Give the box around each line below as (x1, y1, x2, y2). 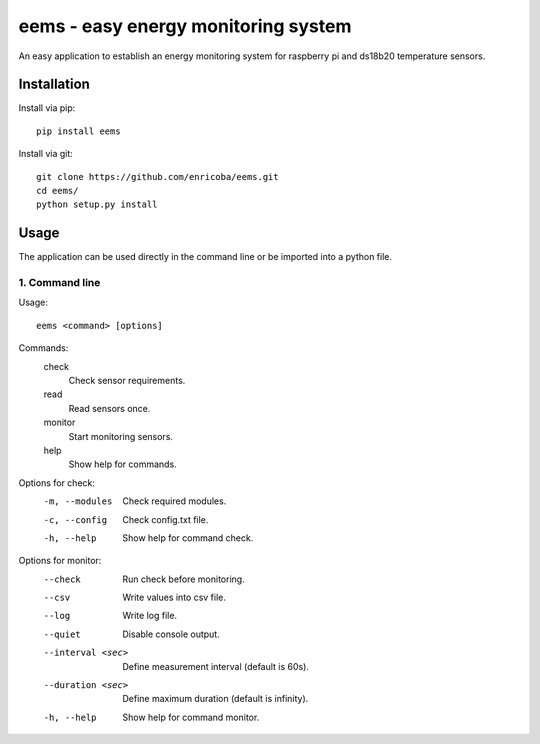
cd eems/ (36, 185, 79, 197)
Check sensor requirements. (68, 375, 186, 387)
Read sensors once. (68, 402, 151, 414)
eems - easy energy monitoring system (18, 15, 352, 37)
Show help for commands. (68, 458, 177, 470)
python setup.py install (36, 199, 158, 210)
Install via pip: (18, 102, 76, 114)
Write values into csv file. (122, 591, 227, 604)
